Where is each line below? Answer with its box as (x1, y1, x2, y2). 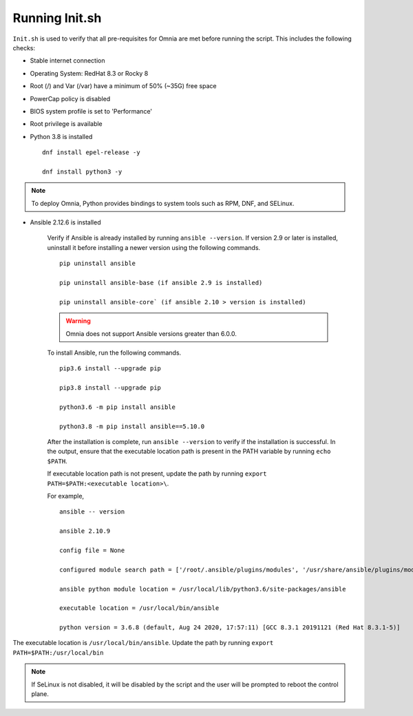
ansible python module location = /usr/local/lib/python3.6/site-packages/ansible (59, 585, 346, 593)
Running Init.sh (12, 10, 102, 25)
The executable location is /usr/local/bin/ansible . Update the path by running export (12, 639, 274, 647)
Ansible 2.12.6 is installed (30, 218, 101, 227)
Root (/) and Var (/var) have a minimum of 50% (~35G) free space (30, 82, 217, 90)
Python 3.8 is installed (30, 132, 93, 140)
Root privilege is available (30, 120, 103, 128)
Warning (65, 317, 91, 325)
